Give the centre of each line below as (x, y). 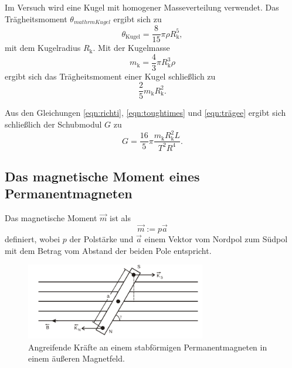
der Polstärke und (101, 238)
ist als (120, 218)
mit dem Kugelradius (43, 48)
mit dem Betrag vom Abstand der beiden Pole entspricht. (108, 250)
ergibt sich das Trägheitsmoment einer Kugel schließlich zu (110, 76)
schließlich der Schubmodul (53, 124)
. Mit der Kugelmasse (131, 48)
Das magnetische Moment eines (102, 176)
